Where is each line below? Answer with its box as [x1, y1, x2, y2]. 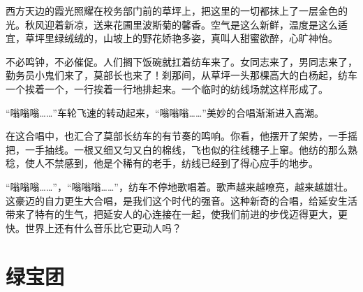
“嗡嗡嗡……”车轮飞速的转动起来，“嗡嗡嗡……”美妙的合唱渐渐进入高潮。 [6, 105, 324, 119]
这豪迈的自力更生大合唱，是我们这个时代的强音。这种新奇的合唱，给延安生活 [6, 193, 357, 207]
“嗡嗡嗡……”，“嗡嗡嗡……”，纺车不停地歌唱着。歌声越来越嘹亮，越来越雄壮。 [6, 179, 353, 194]
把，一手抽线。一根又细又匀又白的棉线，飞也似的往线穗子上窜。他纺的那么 [6, 142, 348, 156]
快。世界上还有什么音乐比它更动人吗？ [6, 220, 181, 235]
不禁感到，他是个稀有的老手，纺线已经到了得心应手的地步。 [44, 156, 318, 170]
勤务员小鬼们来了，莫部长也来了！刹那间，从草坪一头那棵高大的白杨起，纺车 [6, 68, 357, 82]
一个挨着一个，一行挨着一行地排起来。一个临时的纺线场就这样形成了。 [6, 81, 328, 96]
